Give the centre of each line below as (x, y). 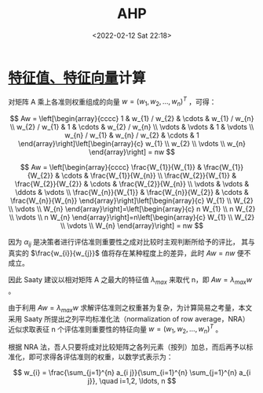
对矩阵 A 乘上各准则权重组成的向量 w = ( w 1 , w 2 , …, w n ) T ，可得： (112, 102)
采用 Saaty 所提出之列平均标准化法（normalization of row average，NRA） (129, 318)
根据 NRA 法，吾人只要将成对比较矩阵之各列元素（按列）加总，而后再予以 (128, 347)
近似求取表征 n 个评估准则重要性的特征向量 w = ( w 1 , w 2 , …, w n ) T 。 (115, 329)
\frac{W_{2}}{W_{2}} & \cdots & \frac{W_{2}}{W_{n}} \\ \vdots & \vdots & (132, 184)
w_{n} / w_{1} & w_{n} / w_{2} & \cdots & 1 (132, 135)
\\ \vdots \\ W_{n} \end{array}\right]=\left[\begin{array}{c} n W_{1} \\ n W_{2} (132, 209)
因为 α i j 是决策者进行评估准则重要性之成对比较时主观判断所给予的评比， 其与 (131, 243)
